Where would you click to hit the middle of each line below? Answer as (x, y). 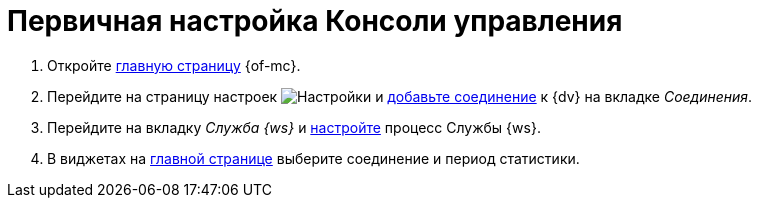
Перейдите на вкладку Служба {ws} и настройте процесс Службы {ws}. (294, 127)
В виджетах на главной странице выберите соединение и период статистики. (313, 158)
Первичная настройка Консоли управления (315, 21)
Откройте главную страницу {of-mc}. (174, 65)
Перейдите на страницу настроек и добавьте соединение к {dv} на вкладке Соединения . (400, 96)
